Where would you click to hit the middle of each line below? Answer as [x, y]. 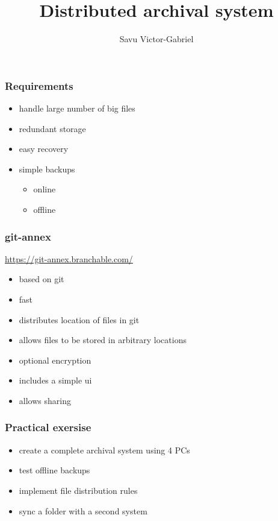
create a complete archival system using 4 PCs [104, 450]
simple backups [47, 169]
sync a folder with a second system [83, 510]
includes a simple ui [55, 380]
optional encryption [55, 360]
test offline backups [54, 470]
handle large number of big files [77, 108]
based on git [42, 279]
